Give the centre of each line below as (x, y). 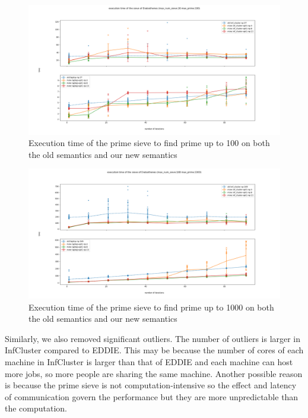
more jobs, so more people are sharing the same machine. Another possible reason (154, 373)
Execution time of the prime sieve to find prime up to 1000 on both (151, 307)
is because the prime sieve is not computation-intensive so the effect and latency (151, 385)
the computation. (36, 408)
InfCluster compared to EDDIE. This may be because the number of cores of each (154, 350)
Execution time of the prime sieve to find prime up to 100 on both (149, 143)
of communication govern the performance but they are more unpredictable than (152, 396)
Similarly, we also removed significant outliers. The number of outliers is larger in (153, 338)
